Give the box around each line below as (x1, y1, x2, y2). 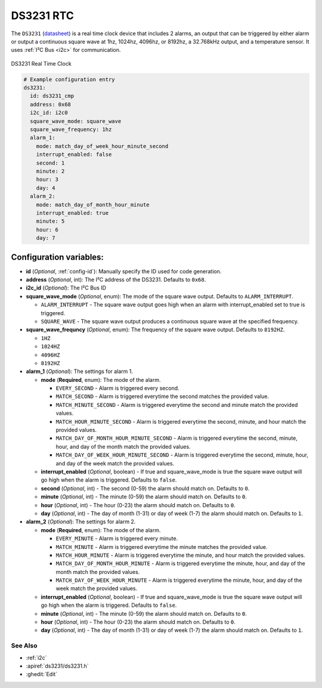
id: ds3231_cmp (30, 92, 75, 100)
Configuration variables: (11, 252, 104, 262)
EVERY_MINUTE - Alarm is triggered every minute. (55, 535, 178, 542)
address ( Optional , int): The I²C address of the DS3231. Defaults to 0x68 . (26, 276, 206, 283)
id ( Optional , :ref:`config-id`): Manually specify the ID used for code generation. (26, 267, 222, 274)
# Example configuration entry (23, 76, 116, 83)
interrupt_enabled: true (36, 209, 109, 216)
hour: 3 (36, 176, 59, 183)
